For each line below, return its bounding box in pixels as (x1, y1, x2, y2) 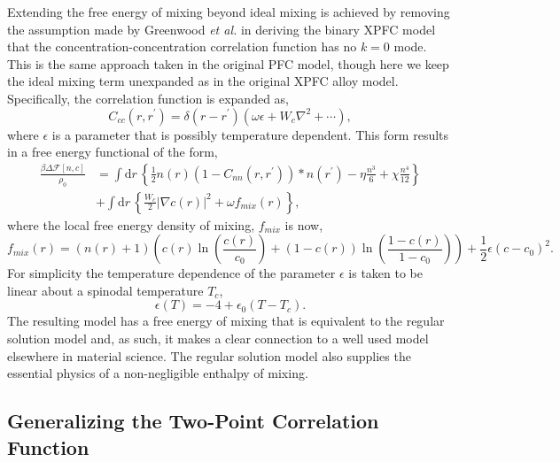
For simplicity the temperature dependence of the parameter (7, 264, 336, 282)
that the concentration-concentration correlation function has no (7, 37, 357, 56)
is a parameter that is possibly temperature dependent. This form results (51, 125, 449, 143)
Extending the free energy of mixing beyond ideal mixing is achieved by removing (7, 3, 450, 20)
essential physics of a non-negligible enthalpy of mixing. (7, 364, 308, 382)
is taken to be (348, 264, 423, 282)
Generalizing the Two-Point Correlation (7, 407, 379, 435)
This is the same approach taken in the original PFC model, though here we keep (7, 54, 449, 73)
